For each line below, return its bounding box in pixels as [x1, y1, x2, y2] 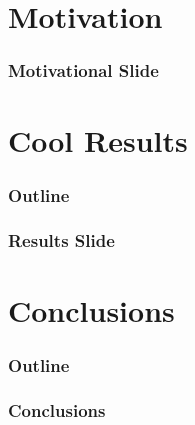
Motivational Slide [8, 58, 159, 83]
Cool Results [8, 120, 188, 161]
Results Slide [8, 228, 115, 253]
